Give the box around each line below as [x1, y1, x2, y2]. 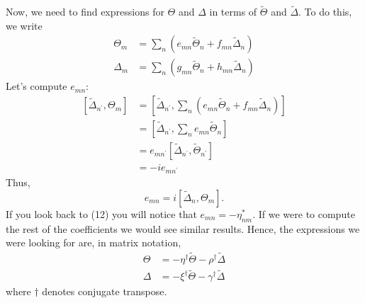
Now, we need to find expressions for [6, 4, 164, 19]
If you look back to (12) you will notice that [6, 206, 197, 221]
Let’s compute [6, 79, 67, 93]
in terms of [209, 4, 257, 19]
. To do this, [298, 4, 352, 19]
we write [6, 18, 43, 33]
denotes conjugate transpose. [42, 284, 167, 299]
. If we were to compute [252, 206, 355, 221]
